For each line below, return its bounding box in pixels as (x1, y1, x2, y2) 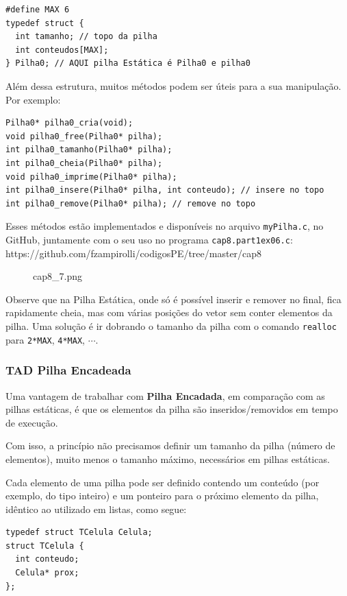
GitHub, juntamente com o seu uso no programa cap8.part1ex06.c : (5, 232, 293, 246)
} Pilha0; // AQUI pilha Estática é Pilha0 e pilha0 (5, 58, 250, 69)
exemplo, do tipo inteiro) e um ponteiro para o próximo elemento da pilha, (5, 488, 319, 503)
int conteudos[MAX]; (15, 45, 109, 55)
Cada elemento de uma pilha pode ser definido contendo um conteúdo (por (5, 475, 320, 489)
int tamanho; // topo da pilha (15, 32, 157, 42)
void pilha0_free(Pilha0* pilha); (5, 131, 163, 141)
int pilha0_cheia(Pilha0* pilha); (5, 158, 163, 168)
